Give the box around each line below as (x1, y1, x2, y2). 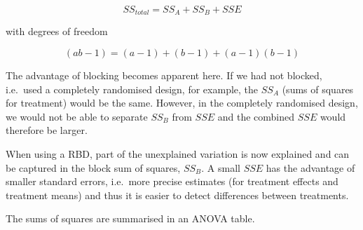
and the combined (217, 109, 295, 123)
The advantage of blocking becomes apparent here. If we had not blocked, (6, 68, 322, 83)
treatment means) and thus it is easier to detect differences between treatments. (6, 187, 349, 202)
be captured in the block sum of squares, (6, 160, 181, 175)
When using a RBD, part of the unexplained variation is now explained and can (6, 147, 350, 161)
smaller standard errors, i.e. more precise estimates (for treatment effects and (6, 174, 338, 189)
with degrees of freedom (6, 24, 108, 39)
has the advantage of (266, 160, 355, 175)
